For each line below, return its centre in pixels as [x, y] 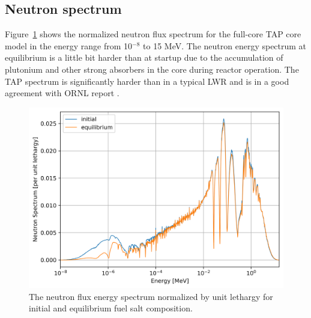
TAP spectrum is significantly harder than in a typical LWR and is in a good [147, 81]
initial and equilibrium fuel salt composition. [111, 308]
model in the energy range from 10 [69, 45]
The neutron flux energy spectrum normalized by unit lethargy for [151, 296]
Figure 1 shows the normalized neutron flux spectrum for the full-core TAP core [153, 34]
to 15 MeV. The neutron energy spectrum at [225, 45]
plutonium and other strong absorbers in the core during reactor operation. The [152, 69]
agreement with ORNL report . [62, 93]
